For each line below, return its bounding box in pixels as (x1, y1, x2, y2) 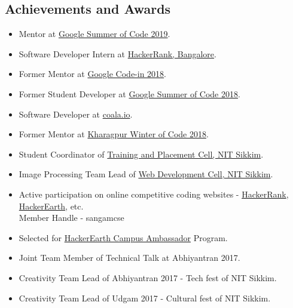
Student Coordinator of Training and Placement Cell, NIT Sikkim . (19, 147, 264, 160)
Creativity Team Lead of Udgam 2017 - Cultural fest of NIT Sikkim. (19, 291, 271, 304)
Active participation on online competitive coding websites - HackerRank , (19, 187, 289, 200)
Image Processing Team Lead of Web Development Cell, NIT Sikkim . (19, 168, 273, 180)
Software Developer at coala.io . (19, 107, 133, 120)
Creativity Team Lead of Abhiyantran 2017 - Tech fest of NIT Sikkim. (19, 271, 277, 284)
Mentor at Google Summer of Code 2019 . (19, 27, 170, 40)
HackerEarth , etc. (19, 199, 84, 212)
